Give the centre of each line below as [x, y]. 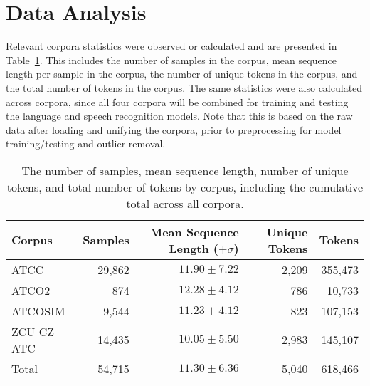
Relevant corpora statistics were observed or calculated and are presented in [171, 46]
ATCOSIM [38, 311]
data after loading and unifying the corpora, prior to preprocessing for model [174, 129]
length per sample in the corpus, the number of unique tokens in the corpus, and [182, 74]
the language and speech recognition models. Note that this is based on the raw [179, 116]
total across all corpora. [185, 203]
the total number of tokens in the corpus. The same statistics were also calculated [184, 87]
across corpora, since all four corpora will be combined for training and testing [177, 101]
